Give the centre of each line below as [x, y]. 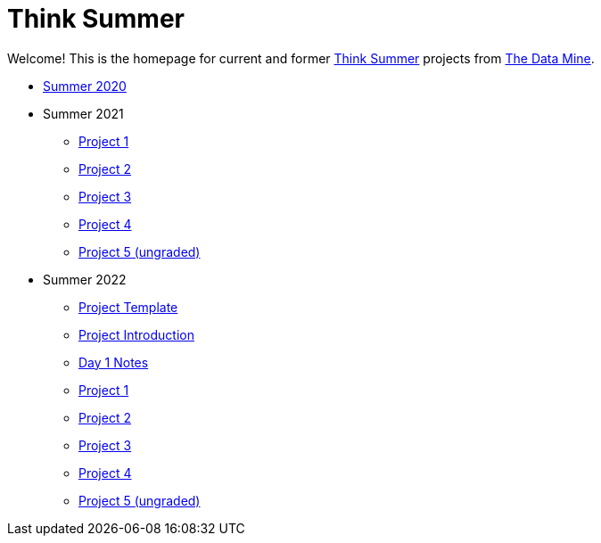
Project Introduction [136, 334]
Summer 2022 [85, 279]
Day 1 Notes [114, 362]
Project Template [128, 307]
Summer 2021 [83, 113]
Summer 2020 [85, 86]
